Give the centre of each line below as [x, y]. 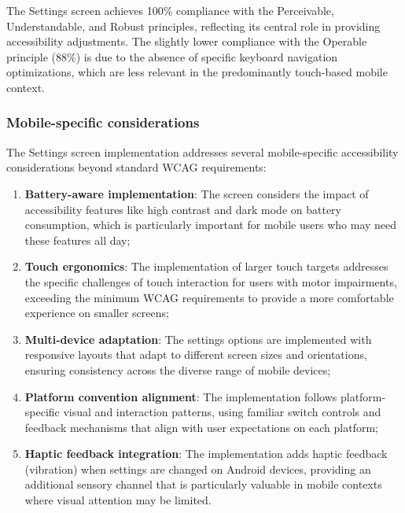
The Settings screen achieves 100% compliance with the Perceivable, [170, 10]
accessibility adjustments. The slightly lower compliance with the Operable [187, 41]
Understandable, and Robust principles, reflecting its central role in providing [193, 26]
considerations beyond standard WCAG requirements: [136, 167]
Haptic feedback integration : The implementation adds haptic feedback [206, 454]
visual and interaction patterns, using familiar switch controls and [222, 412]
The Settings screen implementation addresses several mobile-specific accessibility [202, 151]
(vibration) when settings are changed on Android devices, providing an [198, 469]
